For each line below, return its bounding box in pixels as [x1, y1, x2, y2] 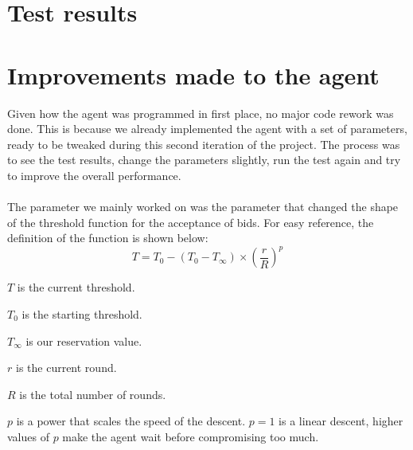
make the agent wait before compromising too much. [62, 428, 319, 444]
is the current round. [15, 359, 117, 376]
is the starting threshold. [21, 305, 142, 322]
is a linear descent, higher [279, 413, 403, 429]
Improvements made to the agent [7, 58, 380, 91]
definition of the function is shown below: [7, 229, 208, 246]
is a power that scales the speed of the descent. [16, 413, 246, 429]
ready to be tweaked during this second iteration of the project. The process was [7, 135, 400, 152]
